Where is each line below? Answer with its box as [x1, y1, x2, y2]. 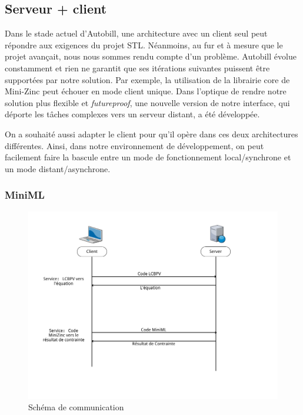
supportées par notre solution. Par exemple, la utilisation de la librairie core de [5, 73, 290, 85]
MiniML [5, 187, 45, 202]
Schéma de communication [28, 401, 124, 413]
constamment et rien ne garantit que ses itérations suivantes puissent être [5, 61, 270, 74]
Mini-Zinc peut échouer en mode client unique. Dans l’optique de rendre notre [5, 85, 287, 97]
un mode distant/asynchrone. [5, 162, 111, 174]
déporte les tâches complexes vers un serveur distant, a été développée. [5, 108, 260, 120]
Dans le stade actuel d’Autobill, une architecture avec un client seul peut [5, 27, 268, 39]
